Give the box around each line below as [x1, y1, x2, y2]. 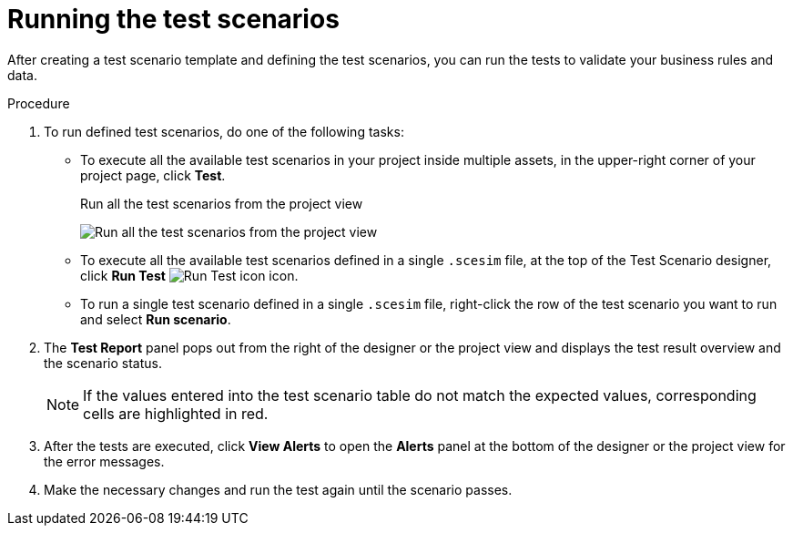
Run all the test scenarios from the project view [80, 195, 363, 211]
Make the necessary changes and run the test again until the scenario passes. [44, 481, 513, 497]
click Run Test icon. [80, 267, 299, 283]
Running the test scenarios [7, 4, 340, 35]
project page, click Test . [80, 167, 226, 183]
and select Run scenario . [80, 311, 231, 327]
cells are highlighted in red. [83, 404, 269, 423]
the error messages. [44, 453, 165, 469]
